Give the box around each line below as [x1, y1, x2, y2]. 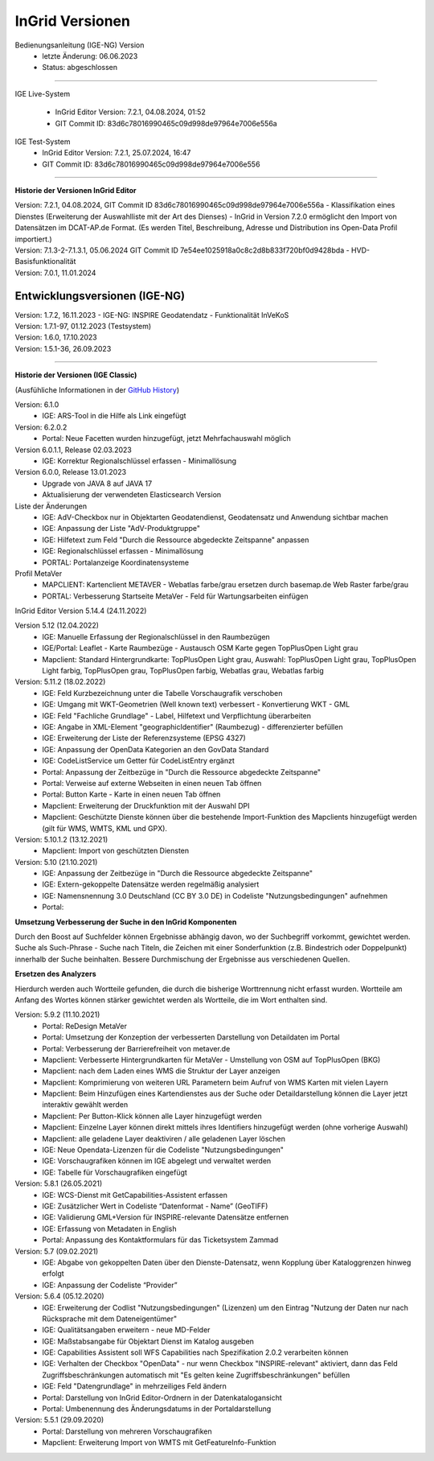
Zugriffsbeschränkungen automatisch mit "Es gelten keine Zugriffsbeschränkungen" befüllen [42, 1370, 350, 1380]
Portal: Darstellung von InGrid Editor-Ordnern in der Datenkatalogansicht [42, 1393, 283, 1402]
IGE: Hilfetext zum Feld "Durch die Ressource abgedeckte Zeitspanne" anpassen [42, 535, 309, 545]
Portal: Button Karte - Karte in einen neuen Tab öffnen [42, 789, 221, 800]
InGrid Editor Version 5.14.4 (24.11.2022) [14, 606, 147, 615]
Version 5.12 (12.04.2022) [14, 620, 100, 631]
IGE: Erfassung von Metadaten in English [42, 1224, 177, 1233]
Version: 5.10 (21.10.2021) [14, 857, 98, 866]
